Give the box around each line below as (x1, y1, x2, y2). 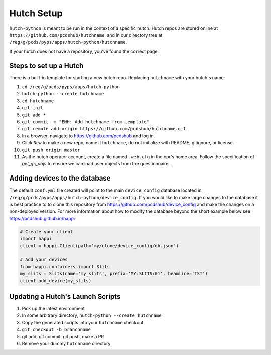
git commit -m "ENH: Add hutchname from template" (22, 119, 149, 125)
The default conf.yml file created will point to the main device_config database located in (9, 187, 202, 193)
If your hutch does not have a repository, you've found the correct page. (9, 48, 159, 54)
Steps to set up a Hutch (9, 61, 84, 70)
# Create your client (20, 229, 73, 234)
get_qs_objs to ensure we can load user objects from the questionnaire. (22, 161, 170, 167)
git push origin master (22, 147, 80, 153)
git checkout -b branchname (22, 327, 91, 333)
